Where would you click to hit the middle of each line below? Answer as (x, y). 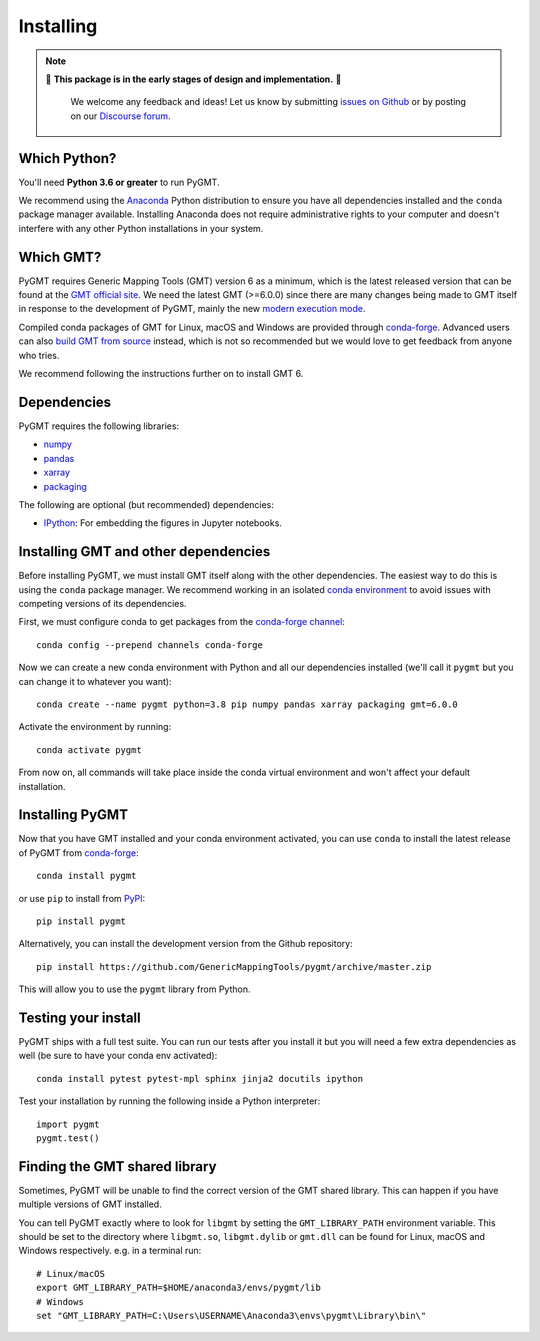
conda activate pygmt (89, 749)
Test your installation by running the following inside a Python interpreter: (169, 1101)
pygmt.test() (68, 1138)
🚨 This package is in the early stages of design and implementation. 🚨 (193, 79)
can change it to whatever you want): (95, 681)
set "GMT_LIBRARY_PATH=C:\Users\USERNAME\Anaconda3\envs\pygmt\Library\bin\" (231, 1316)
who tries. (39, 355)
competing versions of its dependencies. (102, 603)
